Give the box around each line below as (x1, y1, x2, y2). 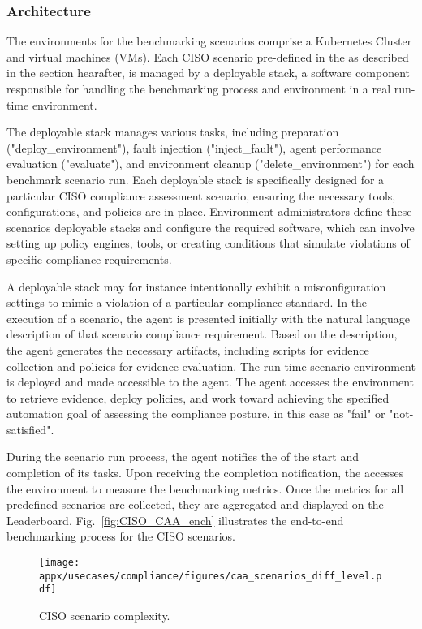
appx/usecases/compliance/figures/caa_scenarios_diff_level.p (39, 570, 382, 582)
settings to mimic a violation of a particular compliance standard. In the (6, 294, 368, 311)
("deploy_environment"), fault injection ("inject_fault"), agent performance (6, 139, 382, 156)
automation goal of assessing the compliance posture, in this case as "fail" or (6, 405, 385, 422)
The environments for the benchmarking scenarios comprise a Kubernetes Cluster (6, 32, 412, 50)
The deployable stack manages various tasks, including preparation (6, 123, 339, 140)
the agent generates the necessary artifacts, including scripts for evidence (6, 341, 369, 358)
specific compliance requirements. (6, 250, 172, 267)
